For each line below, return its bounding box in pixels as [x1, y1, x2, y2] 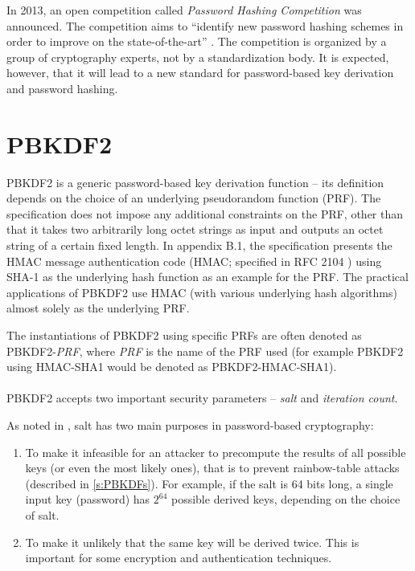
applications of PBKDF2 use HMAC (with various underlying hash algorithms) [6, 283, 397, 300]
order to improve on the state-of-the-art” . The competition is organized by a [6, 33, 387, 50]
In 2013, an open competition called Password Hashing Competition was [6, 2, 362, 18]
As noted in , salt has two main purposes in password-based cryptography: [6, 417, 374, 433]
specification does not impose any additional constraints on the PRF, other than [6, 205, 404, 222]
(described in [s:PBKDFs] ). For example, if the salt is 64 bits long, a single [25, 475, 393, 491]
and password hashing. [6, 80, 118, 96]
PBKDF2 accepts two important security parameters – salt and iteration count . [6, 390, 398, 406]
